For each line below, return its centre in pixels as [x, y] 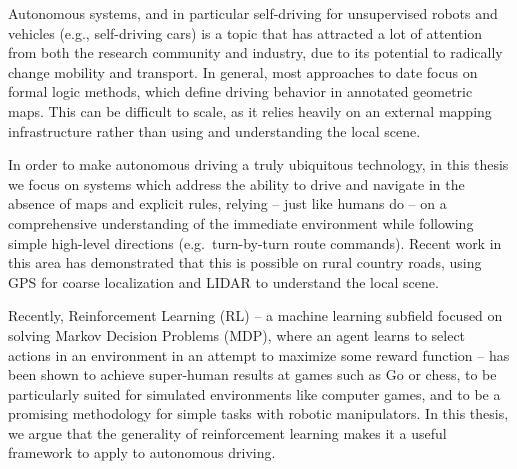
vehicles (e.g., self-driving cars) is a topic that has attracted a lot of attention [245, 32]
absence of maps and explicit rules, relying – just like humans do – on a [227, 203]
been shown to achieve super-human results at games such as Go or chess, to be [252, 374]
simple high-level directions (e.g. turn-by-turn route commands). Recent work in [255, 242]
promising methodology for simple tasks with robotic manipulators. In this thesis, [258, 413]
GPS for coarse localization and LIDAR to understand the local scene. [223, 281]
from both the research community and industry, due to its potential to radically [255, 52]
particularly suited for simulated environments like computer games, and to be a [254, 393]
